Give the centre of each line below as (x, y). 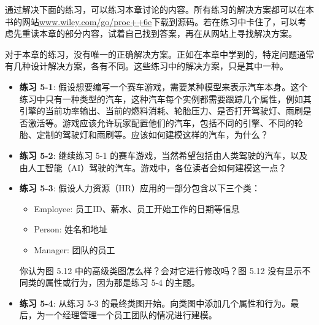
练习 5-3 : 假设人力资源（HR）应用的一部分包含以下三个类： (140, 188)
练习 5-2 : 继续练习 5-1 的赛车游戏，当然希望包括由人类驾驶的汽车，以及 (163, 155)
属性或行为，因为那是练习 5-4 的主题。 (122, 282)
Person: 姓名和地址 (71, 229)
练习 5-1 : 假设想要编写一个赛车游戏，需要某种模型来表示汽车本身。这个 (163, 86)
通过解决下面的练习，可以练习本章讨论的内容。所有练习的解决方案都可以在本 (159, 9)
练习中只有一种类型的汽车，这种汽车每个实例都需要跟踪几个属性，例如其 (165, 98)
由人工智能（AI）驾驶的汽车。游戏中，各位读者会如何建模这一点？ (153, 167)
